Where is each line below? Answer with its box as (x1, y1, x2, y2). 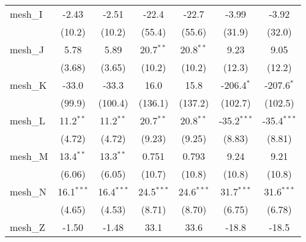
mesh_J (10, 42, 44, 56)
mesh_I (10, 7, 43, 21)
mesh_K (10, 78, 47, 92)
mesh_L (10, 113, 45, 127)
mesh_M (10, 149, 48, 163)
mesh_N (10, 184, 47, 199)
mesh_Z (10, 220, 45, 234)
